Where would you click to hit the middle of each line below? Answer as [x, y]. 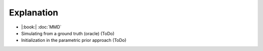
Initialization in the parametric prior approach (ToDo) [74, 40]
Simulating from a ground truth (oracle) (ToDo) [68, 33]
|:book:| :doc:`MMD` [41, 27]
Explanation [34, 13]
